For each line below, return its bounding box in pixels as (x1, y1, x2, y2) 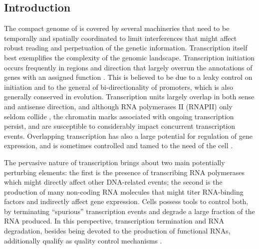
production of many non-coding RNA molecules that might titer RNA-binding (4, 186, 244, 197)
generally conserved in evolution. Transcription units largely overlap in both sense (4, 91, 255, 102)
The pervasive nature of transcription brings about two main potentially (4, 157, 225, 167)
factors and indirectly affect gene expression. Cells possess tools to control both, (4, 196, 249, 207)
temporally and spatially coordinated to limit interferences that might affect (4, 32, 237, 43)
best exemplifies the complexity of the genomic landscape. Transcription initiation (4, 52, 255, 62)
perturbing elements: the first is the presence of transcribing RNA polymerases (4, 167, 245, 177)
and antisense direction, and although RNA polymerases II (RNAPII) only (4, 101, 233, 111)
